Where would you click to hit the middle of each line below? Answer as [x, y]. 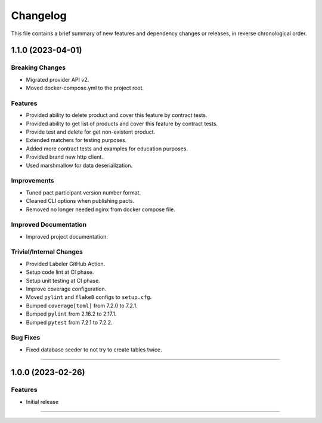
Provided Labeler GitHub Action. [66, 264]
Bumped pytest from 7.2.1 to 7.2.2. [69, 322]
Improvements [32, 181]
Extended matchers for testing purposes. [76, 140]
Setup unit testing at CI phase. [63, 280]
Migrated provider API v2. [58, 79]
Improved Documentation [49, 225]
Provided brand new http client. [65, 157]
